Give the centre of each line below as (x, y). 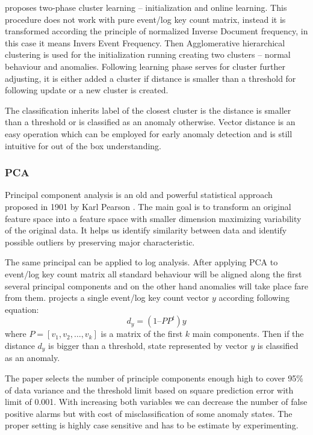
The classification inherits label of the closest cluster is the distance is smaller (148, 110)
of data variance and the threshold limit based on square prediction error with (149, 390)
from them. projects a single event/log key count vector (107, 298)
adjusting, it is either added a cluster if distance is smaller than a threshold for (150, 78)
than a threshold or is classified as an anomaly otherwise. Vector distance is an (150, 122)
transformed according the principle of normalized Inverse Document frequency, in (156, 31)
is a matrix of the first (142, 334)
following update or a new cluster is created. (87, 90)
